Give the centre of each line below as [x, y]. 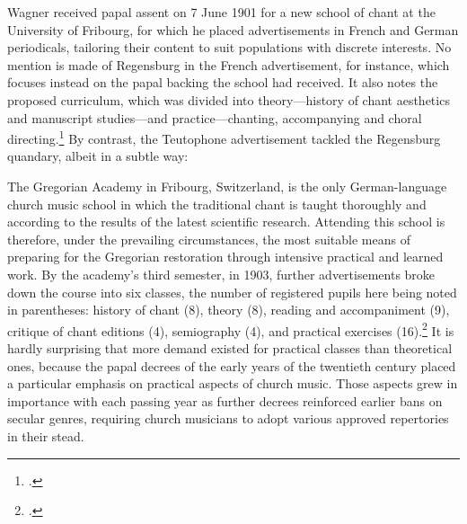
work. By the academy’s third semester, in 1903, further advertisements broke [221, 274]
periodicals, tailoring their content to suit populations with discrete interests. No [229, 47]
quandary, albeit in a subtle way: [98, 156]
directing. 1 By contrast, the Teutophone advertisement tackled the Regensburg [224, 137]
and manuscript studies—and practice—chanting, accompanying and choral [215, 117]
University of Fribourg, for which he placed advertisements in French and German [233, 29]
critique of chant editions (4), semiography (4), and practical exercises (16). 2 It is [231, 329]
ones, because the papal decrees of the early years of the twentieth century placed [232, 365]
